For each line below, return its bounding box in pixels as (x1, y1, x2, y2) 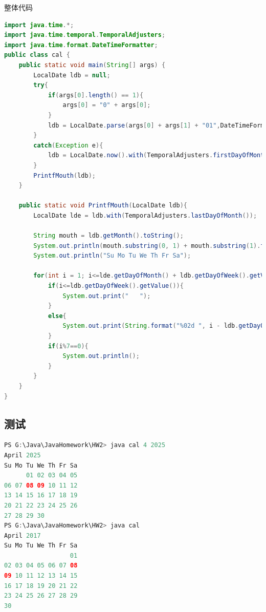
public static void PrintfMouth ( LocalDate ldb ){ (18, 202, 188, 209)
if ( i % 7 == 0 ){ (48, 342, 88, 350)
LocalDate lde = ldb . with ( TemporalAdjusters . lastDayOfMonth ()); (33, 212, 257, 219)
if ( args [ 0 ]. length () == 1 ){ (48, 91, 144, 99)
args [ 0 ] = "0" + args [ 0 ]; (62, 101, 151, 109)
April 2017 (4, 532, 41, 539)
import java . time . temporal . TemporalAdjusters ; (4, 31, 166, 39)
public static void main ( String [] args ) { (18, 61, 166, 69)
